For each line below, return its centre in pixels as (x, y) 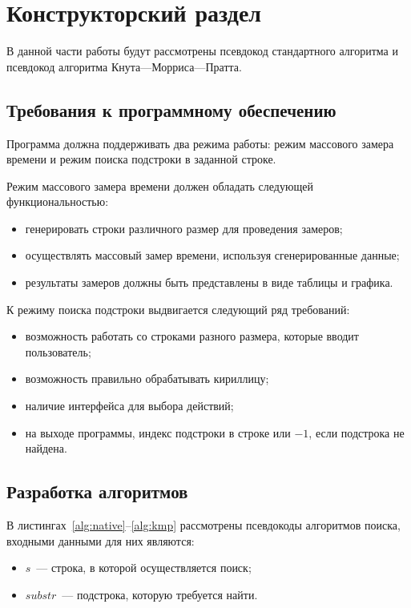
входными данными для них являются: (101, 540)
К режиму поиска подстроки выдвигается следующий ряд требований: (178, 309)
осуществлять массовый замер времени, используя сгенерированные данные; (212, 255)
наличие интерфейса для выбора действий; (129, 406)
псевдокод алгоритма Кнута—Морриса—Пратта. (124, 66)
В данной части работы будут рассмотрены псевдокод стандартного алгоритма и (202, 51)
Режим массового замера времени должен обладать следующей (160, 185)
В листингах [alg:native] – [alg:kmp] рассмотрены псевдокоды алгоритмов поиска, (203, 525)
